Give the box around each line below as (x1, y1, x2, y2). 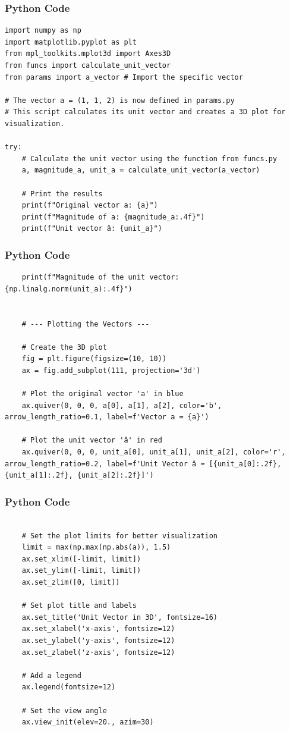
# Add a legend (21, 671, 81, 680)
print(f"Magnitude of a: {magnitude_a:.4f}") (21, 212, 205, 221)
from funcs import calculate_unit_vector (5, 61, 171, 70)
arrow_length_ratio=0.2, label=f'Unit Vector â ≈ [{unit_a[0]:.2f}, (5, 459, 282, 468)
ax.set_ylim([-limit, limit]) (21, 566, 141, 575)
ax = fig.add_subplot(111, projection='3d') (21, 366, 201, 375)
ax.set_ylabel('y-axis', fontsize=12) (21, 636, 175, 645)
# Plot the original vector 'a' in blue (21, 390, 184, 399)
